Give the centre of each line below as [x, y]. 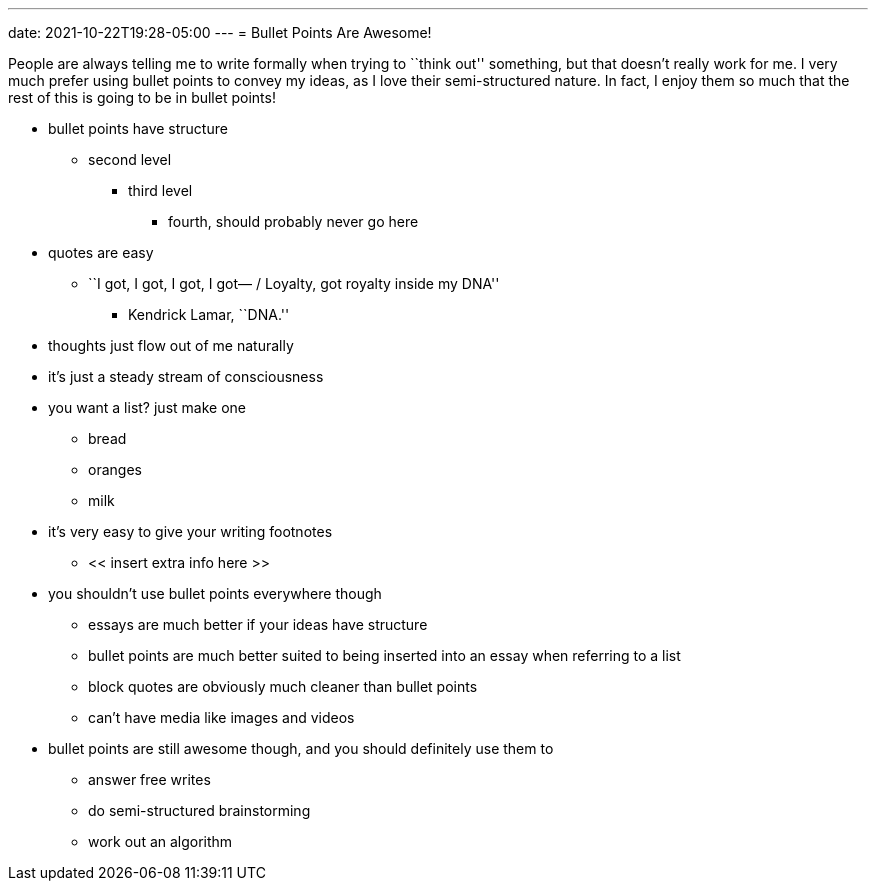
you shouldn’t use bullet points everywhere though [215, 593]
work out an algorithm [160, 841]
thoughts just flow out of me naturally [171, 345]
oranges [115, 469]
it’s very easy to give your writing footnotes [190, 531]
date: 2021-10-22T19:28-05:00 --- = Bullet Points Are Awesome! [220, 32]
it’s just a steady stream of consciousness [186, 376]
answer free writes [149, 779]
